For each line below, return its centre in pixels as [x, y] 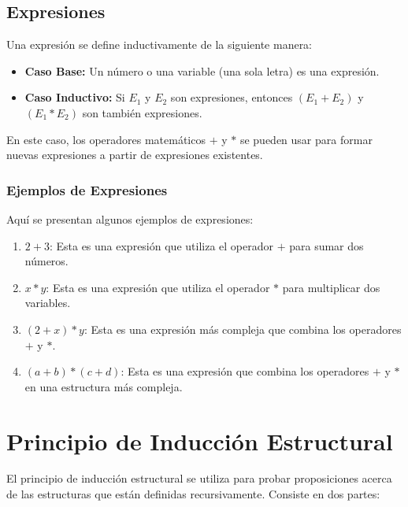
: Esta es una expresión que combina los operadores [245, 371]
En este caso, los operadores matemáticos [106, 139]
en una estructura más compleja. [104, 386]
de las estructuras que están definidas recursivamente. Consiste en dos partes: [193, 494]
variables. [48, 303]
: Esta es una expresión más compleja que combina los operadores [243, 329]
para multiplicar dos [331, 287]
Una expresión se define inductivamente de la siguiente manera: [159, 44]
